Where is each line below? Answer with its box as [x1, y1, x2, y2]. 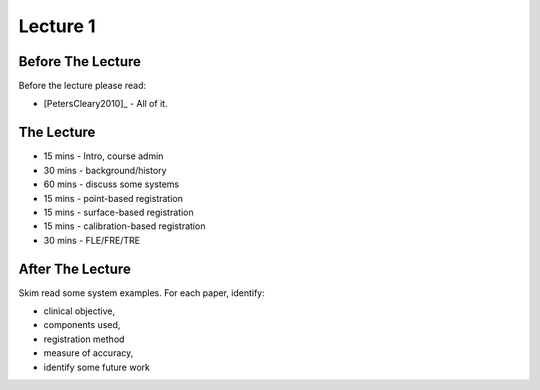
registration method [43, 333, 125, 345]
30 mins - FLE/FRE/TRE [43, 234, 140, 246]
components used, [43, 319, 121, 331]
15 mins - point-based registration [43, 192, 184, 204]
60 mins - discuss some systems [43, 178, 180, 190]
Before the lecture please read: [18, 80, 147, 92]
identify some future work [43, 361, 150, 373]
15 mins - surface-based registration [43, 206, 194, 218]
